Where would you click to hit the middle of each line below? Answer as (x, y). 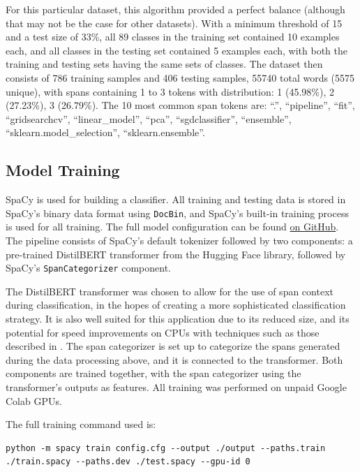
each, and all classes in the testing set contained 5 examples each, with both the (177, 50)
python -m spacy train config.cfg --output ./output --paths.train (166, 448)
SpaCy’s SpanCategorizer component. (88, 268)
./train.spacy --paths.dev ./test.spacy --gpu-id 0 (128, 462)
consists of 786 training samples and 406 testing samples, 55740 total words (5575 (180, 77)
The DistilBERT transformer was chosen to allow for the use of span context (170, 291)
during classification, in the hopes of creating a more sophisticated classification (176, 305)
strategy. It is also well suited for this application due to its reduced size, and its (178, 319)
